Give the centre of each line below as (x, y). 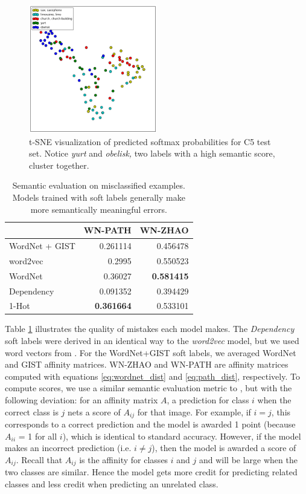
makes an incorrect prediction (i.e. (68, 448)
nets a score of (94, 411)
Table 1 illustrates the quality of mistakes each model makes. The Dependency (150, 329)
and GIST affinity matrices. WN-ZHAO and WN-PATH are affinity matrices (147, 364)
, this (281, 411)
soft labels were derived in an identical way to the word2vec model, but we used (152, 341)
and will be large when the (248, 459)
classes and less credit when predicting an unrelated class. (112, 483)
